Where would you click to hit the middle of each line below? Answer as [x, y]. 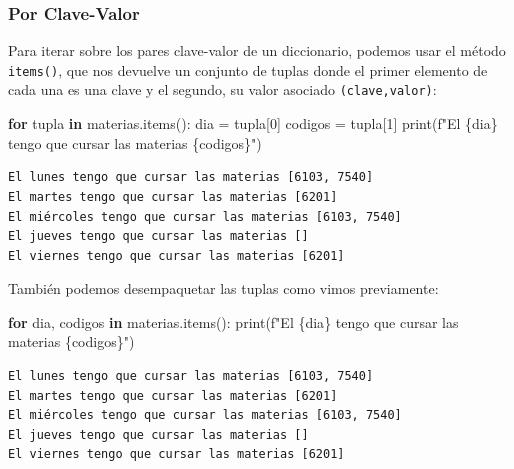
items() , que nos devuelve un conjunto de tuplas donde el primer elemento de [248, 69]
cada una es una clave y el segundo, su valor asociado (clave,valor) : [222, 89]
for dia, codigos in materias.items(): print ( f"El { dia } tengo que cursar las [233, 321]
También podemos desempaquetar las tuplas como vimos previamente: [223, 288]
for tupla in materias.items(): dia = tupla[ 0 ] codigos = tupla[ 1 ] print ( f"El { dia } [253, 123]
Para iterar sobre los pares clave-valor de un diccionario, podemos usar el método [257, 50]
